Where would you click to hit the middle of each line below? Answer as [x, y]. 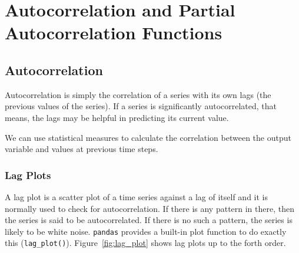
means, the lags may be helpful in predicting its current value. [117, 117]
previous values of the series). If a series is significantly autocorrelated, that [141, 106]
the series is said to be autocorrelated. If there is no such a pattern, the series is [149, 220]
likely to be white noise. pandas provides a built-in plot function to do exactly [146, 231]
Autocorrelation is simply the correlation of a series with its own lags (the [138, 94]
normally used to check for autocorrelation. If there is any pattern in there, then [150, 208]
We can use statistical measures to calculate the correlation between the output [148, 137]
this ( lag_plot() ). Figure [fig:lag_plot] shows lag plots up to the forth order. [145, 243]
